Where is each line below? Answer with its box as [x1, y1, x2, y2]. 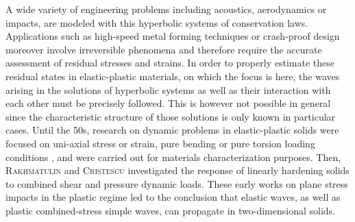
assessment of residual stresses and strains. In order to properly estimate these [5, 56, 334, 70]
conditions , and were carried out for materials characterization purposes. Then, [5, 149, 341, 164]
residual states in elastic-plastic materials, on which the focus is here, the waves [5, 69, 340, 83]
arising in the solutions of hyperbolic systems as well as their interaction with [5, 82, 331, 97]
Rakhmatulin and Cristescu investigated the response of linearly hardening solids [5, 163, 350, 177]
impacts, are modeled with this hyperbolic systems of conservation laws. [5, 15, 308, 29]
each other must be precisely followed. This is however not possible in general [5, 96, 331, 110]
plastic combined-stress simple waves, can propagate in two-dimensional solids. [5, 203, 335, 217]
